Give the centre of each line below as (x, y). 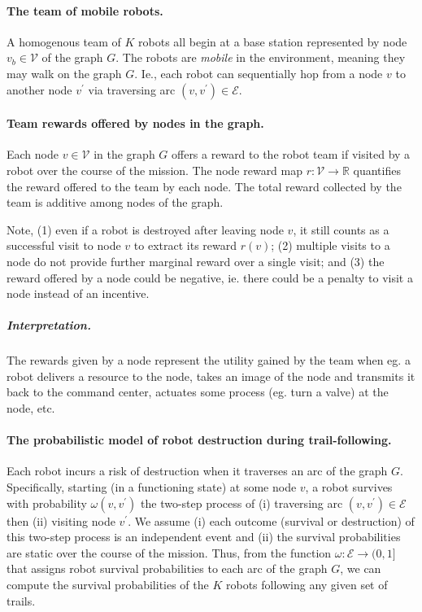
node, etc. (31, 408)
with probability (47, 503)
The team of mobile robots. (85, 10)
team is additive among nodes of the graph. (115, 202)
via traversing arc (132, 89)
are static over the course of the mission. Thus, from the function (169, 552)
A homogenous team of (64, 41)
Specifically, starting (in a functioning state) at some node (152, 487)
